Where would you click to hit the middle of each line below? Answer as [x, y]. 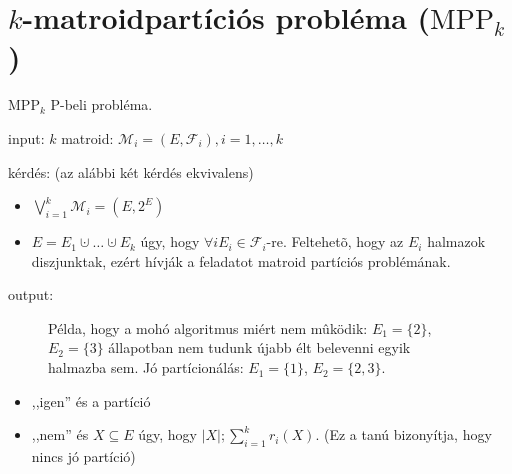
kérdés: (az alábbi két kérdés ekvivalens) [131, 171]
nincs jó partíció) [83, 456]
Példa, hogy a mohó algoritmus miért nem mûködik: [208, 327]
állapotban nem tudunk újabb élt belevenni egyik [259, 347]
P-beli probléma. [101, 104]
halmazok [456, 241]
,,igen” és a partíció [91, 400]
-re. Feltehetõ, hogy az [335, 241]
